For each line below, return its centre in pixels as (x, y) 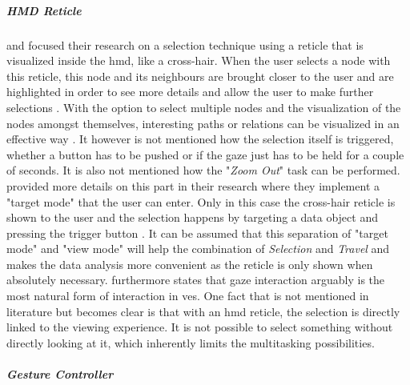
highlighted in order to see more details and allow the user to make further (190, 92)
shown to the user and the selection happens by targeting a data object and (192, 217)
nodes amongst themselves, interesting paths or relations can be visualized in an (203, 123)
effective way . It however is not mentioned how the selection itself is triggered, (200, 139)
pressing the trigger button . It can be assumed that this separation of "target (197, 233)
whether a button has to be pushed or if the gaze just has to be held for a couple (205, 154)
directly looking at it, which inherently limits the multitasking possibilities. (191, 342)
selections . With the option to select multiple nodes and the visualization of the (204, 107)
